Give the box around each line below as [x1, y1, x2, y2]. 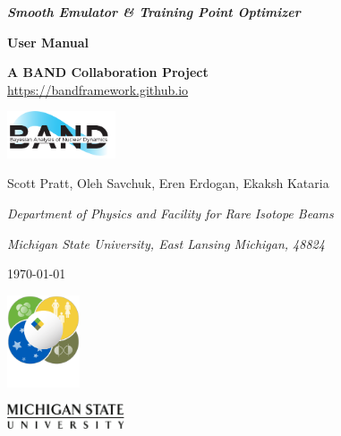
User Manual [7, 32, 89, 51]
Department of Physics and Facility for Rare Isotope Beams [7, 203, 334, 222]
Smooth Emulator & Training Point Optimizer [7, 3, 301, 21]
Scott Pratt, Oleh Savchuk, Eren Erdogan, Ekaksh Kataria [7, 174, 329, 192]
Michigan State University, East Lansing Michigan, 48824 [7, 234, 325, 252]
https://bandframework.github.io [7, 80, 189, 98]
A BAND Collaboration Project [7, 63, 209, 81]
